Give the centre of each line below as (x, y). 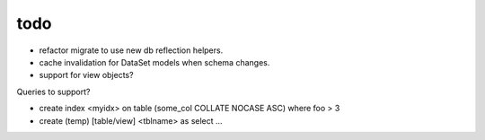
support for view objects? (86, 75)
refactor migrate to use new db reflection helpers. (131, 50)
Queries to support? (53, 92)
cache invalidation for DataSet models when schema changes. (154, 62)
